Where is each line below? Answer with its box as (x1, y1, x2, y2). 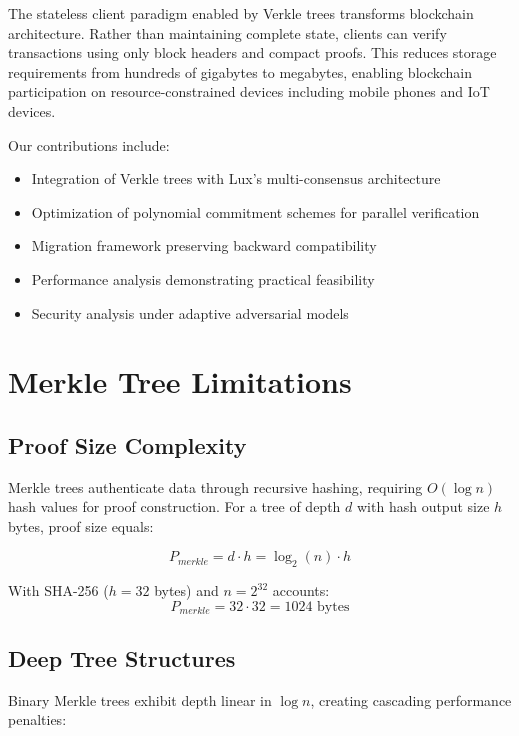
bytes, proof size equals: (8, 515, 154, 536)
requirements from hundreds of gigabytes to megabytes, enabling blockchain (8, 61, 473, 82)
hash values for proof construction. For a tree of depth (8, 496, 341, 517)
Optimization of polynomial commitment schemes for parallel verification (31, 201, 480, 222)
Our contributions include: (8, 134, 170, 155)
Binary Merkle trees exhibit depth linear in (8, 689, 272, 710)
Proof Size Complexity (8, 429, 247, 460)
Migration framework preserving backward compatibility (31, 235, 377, 256)
